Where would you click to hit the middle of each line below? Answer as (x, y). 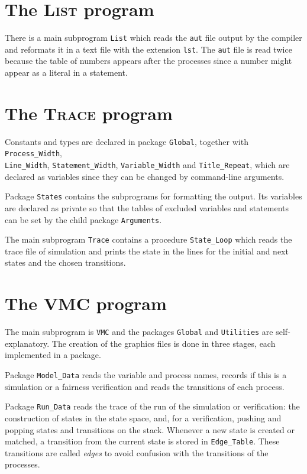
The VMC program (86, 303)
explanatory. (27, 343)
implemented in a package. (53, 355)
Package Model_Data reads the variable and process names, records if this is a (146, 375)
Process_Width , (33, 153)
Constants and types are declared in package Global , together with (127, 141)
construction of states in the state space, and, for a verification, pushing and (143, 417)
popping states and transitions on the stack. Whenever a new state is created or (150, 429)
